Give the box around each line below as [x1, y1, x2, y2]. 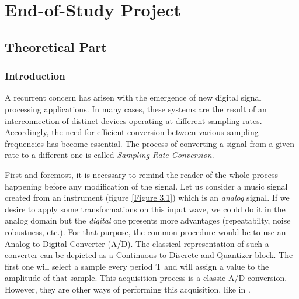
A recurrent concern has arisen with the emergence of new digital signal [5, 91, 262, 104]
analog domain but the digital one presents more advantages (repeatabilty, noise [5, 214, 291, 226]
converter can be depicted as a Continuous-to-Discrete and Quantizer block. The [5, 249, 293, 261]
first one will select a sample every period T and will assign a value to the [5, 260, 269, 272]
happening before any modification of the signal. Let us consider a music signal [5, 180, 288, 192]
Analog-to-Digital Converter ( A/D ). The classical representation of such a [5, 237, 269, 249]
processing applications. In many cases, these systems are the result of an [5, 102, 267, 115]
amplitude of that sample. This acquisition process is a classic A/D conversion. [5, 271, 287, 284]
